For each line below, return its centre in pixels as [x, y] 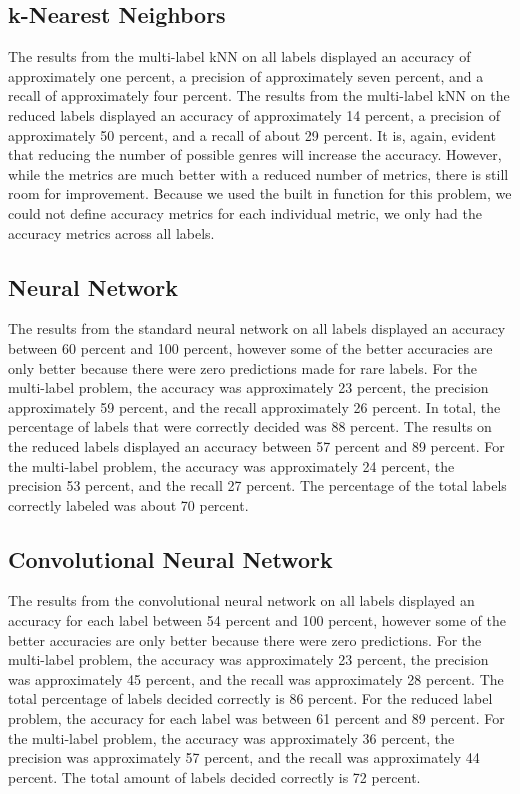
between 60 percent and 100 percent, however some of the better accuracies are [250, 347]
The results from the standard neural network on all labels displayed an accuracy [257, 328]
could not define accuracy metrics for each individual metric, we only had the [245, 212]
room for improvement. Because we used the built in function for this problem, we [260, 193]
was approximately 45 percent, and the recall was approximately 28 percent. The [256, 678]
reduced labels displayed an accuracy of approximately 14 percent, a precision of [254, 114]
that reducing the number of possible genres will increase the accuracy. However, [255, 154]
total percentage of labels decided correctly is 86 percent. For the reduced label [250, 698]
